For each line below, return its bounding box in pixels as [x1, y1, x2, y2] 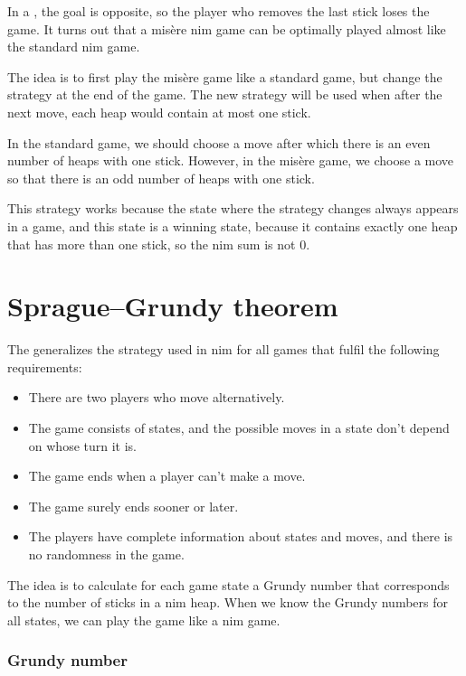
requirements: [7, 357, 82, 376]
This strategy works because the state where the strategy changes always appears [7, 199, 459, 218]
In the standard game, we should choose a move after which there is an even [7, 133, 431, 152]
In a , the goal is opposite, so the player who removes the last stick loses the [7, 2, 430, 20]
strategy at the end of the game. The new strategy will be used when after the [7, 85, 442, 104]
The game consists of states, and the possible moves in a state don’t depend [28, 418, 450, 437]
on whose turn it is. [28, 436, 137, 455]
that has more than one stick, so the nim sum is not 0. [7, 234, 310, 253]
